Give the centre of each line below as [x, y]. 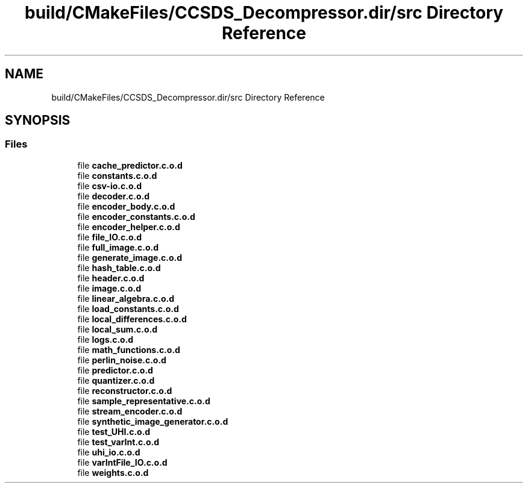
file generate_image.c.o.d [130, 257]
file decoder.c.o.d [114, 196]
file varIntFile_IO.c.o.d [122, 462]
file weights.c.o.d [113, 472]
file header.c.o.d [111, 278]
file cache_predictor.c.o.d [130, 165]
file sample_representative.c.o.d [144, 401]
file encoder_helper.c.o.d [129, 227]
